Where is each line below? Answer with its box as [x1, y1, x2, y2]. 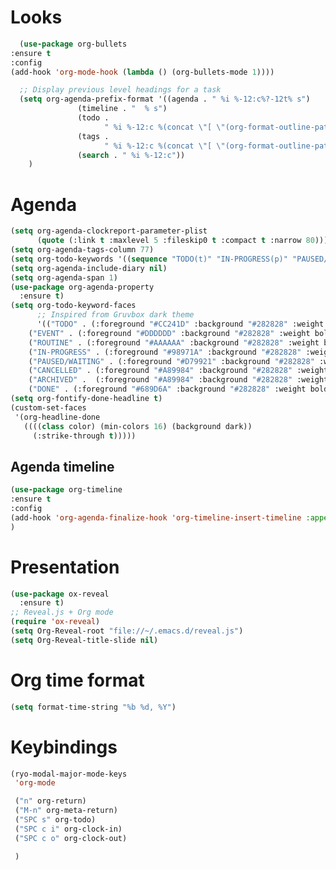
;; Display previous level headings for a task [19, 85, 222, 95]
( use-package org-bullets [19, 39, 128, 49]
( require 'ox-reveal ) [10, 617, 101, 627]
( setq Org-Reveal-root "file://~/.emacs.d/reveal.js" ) [10, 626, 244, 636]
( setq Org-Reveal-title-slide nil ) [10, 635, 159, 645]
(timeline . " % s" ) [77, 104, 168, 114]
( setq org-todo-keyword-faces [10, 301, 137, 311]
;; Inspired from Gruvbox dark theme [36, 310, 195, 320]
